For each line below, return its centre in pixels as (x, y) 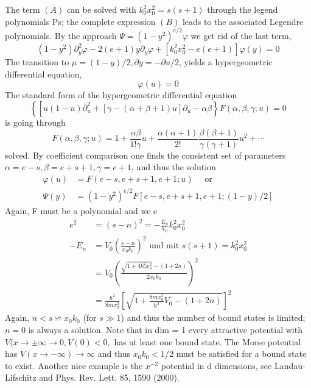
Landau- (290, 365)
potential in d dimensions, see (216, 365)
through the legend (243, 9)
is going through (35, 122)
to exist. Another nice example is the (74, 365)
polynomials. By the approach (61, 35)
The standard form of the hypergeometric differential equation (121, 95)
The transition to (37, 62)
